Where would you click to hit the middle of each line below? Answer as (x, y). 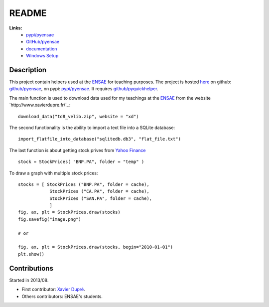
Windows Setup (42, 56)
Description (28, 70)
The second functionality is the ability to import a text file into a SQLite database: (92, 128)
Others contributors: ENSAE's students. (62, 296)
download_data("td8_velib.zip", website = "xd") (78, 116)
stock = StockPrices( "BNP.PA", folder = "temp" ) (81, 162)
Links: (16, 28)
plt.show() (31, 254)
